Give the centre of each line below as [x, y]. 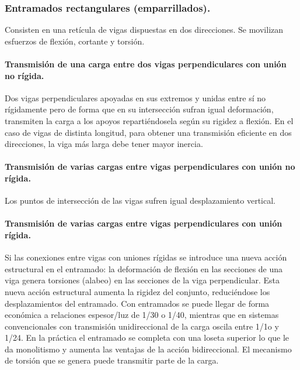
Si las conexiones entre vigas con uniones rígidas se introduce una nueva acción [146, 257]
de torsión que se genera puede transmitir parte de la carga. [112, 360]
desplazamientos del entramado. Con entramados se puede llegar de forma [137, 303]
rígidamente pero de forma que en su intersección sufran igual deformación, [139, 109]
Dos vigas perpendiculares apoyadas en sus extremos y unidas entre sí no [135, 97]
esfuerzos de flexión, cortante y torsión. [75, 41]
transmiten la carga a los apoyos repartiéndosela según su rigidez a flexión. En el [149, 120]
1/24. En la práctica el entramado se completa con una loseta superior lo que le [147, 338]
